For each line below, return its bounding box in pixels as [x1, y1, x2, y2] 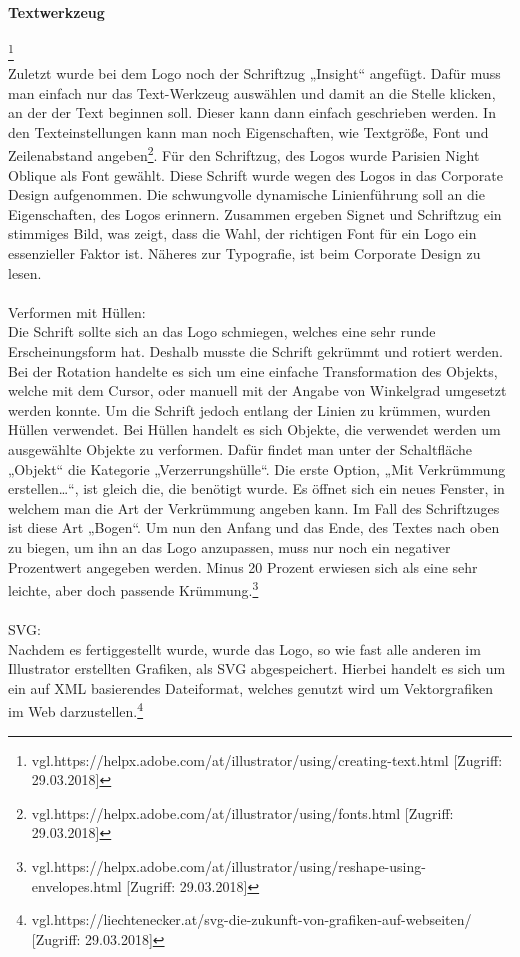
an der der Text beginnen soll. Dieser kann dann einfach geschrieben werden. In [8, 102, 496, 123]
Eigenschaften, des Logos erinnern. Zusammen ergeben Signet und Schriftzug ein [8, 203, 502, 224]
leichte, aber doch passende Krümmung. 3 [8, 577, 259, 600]
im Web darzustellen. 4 [8, 698, 144, 722]
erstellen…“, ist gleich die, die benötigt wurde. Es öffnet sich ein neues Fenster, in [8, 478, 505, 499]
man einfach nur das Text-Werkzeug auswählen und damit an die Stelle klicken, [8, 82, 496, 103]
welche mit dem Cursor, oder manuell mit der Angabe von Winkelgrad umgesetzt [8, 380, 507, 401]
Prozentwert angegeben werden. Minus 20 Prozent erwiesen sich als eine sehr [8, 556, 478, 577]
